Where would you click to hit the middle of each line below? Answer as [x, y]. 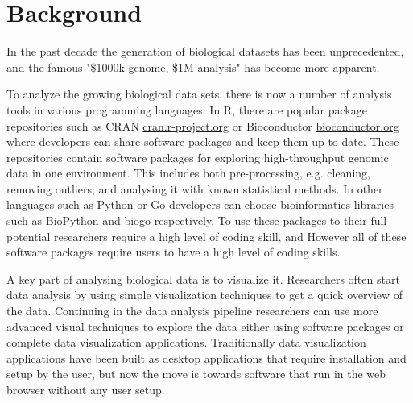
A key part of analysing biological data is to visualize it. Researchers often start [203, 278]
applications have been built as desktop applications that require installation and [206, 357]
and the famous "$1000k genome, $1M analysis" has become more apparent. [193, 66]
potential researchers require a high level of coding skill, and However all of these [206, 236]
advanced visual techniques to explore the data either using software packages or [205, 326]
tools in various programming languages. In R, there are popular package [187, 109]
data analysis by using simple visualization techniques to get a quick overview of [205, 295]
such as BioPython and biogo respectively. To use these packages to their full [197, 220]
